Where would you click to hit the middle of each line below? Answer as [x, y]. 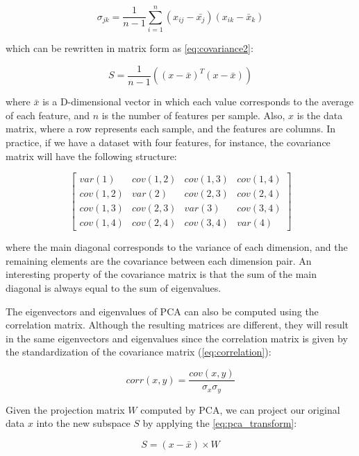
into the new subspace [83, 423]
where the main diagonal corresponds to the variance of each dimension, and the [177, 247]
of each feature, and [48, 115]
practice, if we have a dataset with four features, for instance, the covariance [168, 142]
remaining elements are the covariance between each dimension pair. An [159, 260]
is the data [320, 115]
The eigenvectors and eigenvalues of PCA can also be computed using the [162, 311]
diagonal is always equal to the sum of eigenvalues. [114, 288]
